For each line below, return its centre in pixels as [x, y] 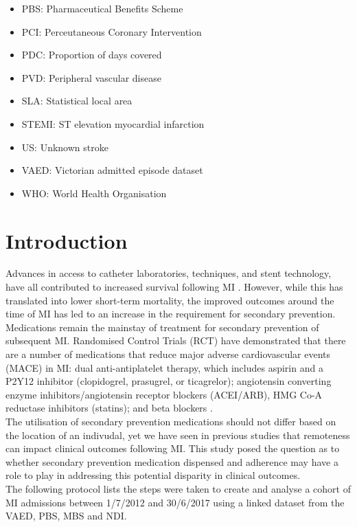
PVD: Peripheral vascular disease [91, 77]
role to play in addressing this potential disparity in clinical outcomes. [153, 475]
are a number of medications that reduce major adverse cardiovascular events [168, 354]
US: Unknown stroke [65, 147]
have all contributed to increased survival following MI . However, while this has [174, 287]
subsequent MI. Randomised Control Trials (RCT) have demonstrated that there [176, 340]
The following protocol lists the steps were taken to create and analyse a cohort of [178, 488]
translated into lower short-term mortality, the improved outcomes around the [170, 300]
